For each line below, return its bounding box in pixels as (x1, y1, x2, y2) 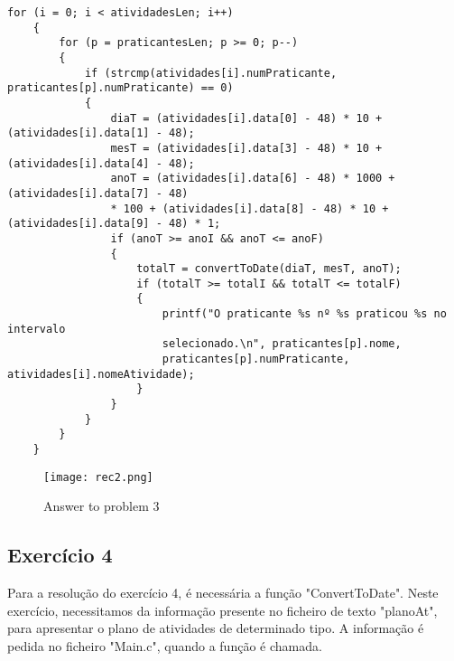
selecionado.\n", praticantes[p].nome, (162, 337, 402, 351)
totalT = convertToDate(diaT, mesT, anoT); (136, 262, 402, 276)
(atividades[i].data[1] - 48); (7, 127, 195, 140)
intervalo (7, 322, 66, 335)
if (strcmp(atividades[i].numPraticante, (84, 66, 338, 80)
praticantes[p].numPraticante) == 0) (7, 81, 234, 95)
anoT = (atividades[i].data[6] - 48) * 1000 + (110, 172, 395, 185)
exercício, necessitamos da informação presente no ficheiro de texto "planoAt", (7, 600, 438, 619)
